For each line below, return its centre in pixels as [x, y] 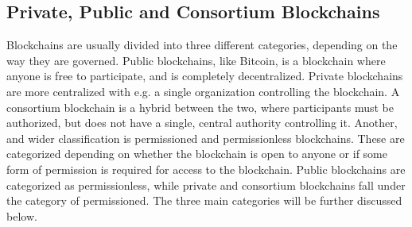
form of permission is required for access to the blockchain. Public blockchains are [206, 169]
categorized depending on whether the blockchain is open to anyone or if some [197, 154]
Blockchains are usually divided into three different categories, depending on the [202, 45]
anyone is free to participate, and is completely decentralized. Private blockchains [205, 76]
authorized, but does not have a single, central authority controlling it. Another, [202, 123]
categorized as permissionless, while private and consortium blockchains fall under [206, 185]
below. [22, 215]
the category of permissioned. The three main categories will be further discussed [204, 200]
